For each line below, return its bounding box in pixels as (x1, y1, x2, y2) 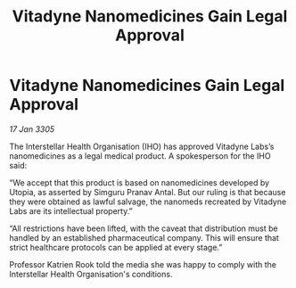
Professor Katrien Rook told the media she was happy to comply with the (9, 259, 276, 269)
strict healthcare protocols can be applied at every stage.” (9, 242, 223, 252)
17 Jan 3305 (9, 123, 55, 135)
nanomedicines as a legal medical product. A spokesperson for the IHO (9, 150, 271, 161)
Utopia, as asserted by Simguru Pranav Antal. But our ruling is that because (9, 186, 286, 197)
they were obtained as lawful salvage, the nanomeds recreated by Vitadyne (9, 196, 287, 207)
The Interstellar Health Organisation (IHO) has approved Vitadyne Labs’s (9, 141, 275, 152)
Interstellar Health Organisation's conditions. (9, 268, 173, 279)
